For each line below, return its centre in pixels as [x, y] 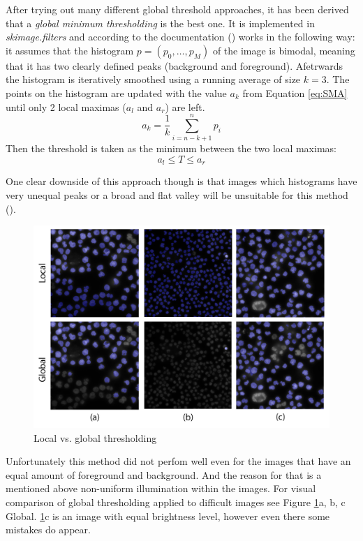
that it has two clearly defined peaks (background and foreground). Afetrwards [175, 65]
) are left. [185, 106]
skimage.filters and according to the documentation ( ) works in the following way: [180, 37]
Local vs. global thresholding [95, 437]
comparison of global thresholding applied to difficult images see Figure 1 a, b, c [176, 502]
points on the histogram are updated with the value [116, 92]
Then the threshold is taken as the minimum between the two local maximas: [171, 148]
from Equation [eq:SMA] [295, 92]
